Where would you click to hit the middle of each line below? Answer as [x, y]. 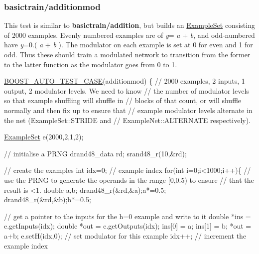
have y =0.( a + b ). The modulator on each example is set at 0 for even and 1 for [129, 45]
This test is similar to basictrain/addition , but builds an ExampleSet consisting [129, 25]
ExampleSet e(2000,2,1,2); [44, 137]
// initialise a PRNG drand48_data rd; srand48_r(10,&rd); [95, 153]
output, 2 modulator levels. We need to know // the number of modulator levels [127, 90]
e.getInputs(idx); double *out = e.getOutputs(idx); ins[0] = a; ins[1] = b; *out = [128, 226]
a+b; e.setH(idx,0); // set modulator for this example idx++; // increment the [125, 235]
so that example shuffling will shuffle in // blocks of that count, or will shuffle [123, 100]
